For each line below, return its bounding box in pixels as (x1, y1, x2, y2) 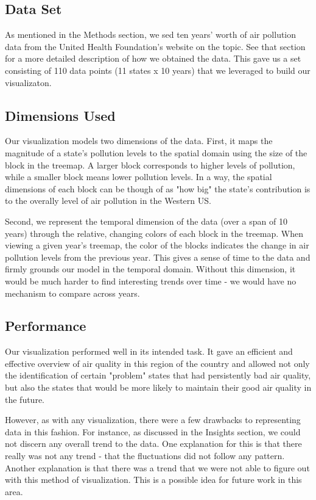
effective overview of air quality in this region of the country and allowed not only (5, 357, 310, 369)
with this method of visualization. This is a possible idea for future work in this (5, 473, 302, 486)
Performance (5, 316, 86, 335)
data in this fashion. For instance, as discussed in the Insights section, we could (5, 425, 301, 438)
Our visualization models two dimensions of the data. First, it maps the (5, 134, 273, 147)
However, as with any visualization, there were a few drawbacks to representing (5, 413, 301, 426)
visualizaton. (5, 76, 52, 89)
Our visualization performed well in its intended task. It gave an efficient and (5, 345, 293, 358)
